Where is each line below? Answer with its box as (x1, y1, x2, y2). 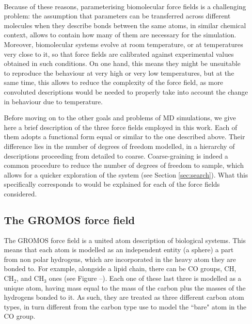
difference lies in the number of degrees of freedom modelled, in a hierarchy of (4, 141, 235, 151)
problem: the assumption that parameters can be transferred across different (4, 11, 231, 21)
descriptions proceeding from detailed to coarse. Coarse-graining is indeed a (4, 150, 228, 161)
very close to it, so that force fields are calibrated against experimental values (4, 49, 234, 59)
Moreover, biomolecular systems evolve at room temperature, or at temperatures (4, 39, 243, 49)
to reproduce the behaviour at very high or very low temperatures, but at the (4, 67, 234, 78)
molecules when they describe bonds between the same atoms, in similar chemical (4, 20, 246, 30)
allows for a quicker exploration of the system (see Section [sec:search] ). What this (4, 169, 248, 179)
